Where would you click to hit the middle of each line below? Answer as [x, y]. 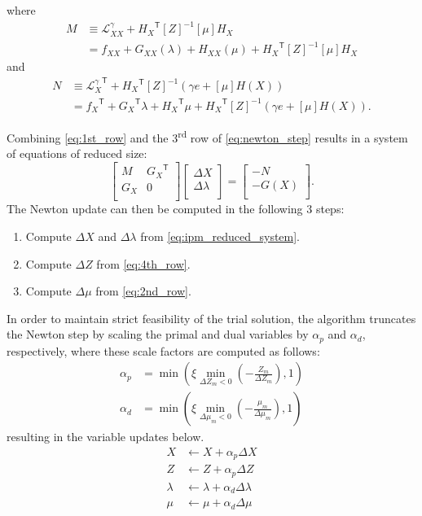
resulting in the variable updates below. [105, 437]
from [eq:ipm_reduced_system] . [220, 236]
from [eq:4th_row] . [143, 263]
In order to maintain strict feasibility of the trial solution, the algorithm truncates [211, 318]
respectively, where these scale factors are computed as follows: [163, 350]
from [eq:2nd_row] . [143, 291]
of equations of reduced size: [77, 153]
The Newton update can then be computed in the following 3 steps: [176, 209]
